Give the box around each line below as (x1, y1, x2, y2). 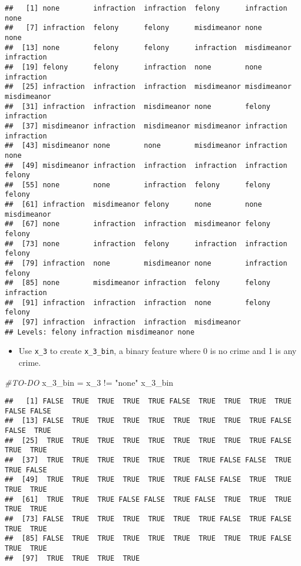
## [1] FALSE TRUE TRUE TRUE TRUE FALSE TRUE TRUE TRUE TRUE (5, 397, 292, 406)
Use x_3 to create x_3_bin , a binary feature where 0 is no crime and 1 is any (18, 345, 297, 357)
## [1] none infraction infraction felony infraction (5, 4, 287, 12)
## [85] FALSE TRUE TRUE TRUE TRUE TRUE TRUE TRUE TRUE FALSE (5, 534, 292, 543)
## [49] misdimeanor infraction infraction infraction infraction (5, 161, 287, 170)
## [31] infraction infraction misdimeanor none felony (5, 102, 271, 111)
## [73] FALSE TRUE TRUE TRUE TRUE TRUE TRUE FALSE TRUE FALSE (5, 515, 292, 524)
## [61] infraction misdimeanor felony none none (5, 200, 262, 209)
